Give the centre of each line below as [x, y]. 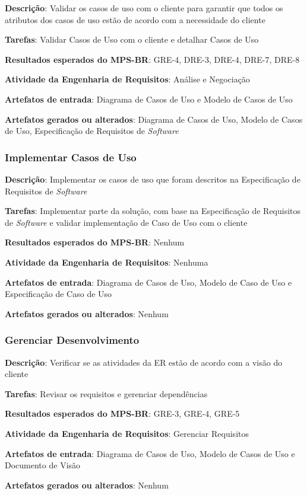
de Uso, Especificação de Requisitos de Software [92, 131]
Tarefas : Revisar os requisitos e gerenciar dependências [106, 393]
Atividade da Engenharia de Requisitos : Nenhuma [107, 262]
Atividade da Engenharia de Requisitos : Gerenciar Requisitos [127, 433]
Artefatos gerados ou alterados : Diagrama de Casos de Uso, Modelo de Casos [154, 119]
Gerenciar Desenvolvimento [72, 340]
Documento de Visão [43, 465]
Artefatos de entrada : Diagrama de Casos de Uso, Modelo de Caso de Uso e [148, 282]
